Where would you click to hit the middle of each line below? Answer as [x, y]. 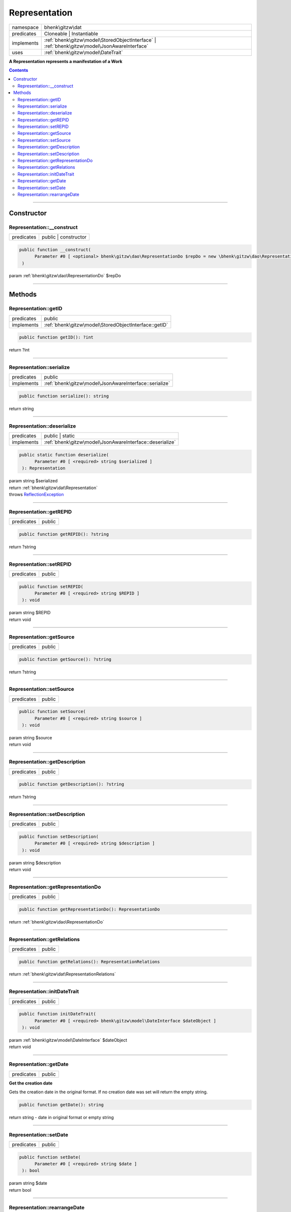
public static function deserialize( [64, 455]
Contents [19, 70]
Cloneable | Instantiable [71, 33]
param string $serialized [33, 481]
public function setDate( [50, 1157]
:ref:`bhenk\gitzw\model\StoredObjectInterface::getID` [106, 325]
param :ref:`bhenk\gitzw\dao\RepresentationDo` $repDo [65, 276]
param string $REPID [30, 613]
